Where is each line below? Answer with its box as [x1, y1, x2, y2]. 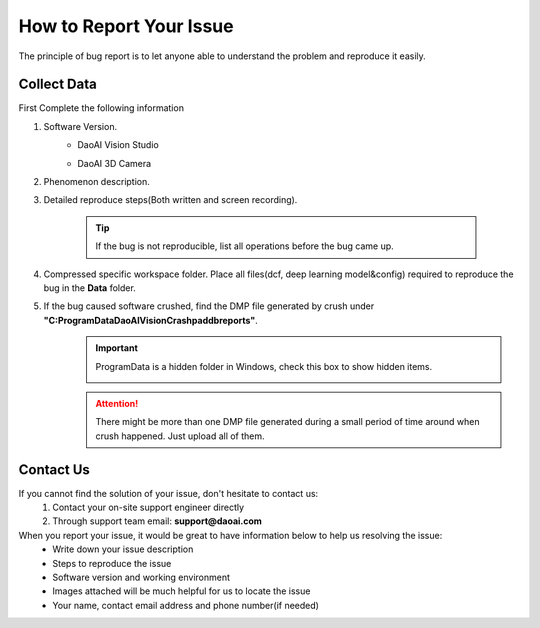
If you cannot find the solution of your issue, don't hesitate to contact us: [18, 487, 319, 499]
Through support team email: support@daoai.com [52, 515, 262, 527]
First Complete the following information [18, 102, 185, 114]
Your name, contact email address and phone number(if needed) [52, 599, 320, 611]
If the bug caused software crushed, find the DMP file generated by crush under [43, 300, 375, 312]
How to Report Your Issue [18, 15, 234, 37]
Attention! [95, 397, 139, 409]
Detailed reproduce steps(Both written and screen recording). [43, 194, 298, 206]
